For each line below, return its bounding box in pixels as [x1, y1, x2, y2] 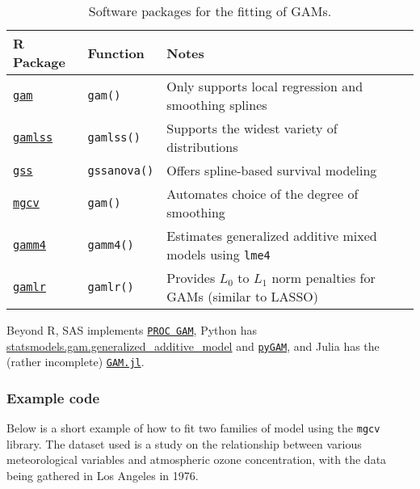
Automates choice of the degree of [166, 184, 359, 203]
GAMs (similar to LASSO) [166, 287, 318, 306]
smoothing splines [166, 95, 267, 114]
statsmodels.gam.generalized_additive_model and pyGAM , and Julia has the [6, 337, 380, 354]
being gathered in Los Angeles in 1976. [6, 467, 199, 484]
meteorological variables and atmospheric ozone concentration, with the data [6, 451, 387, 468]
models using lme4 [166, 245, 271, 263]
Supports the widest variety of [166, 119, 338, 137]
